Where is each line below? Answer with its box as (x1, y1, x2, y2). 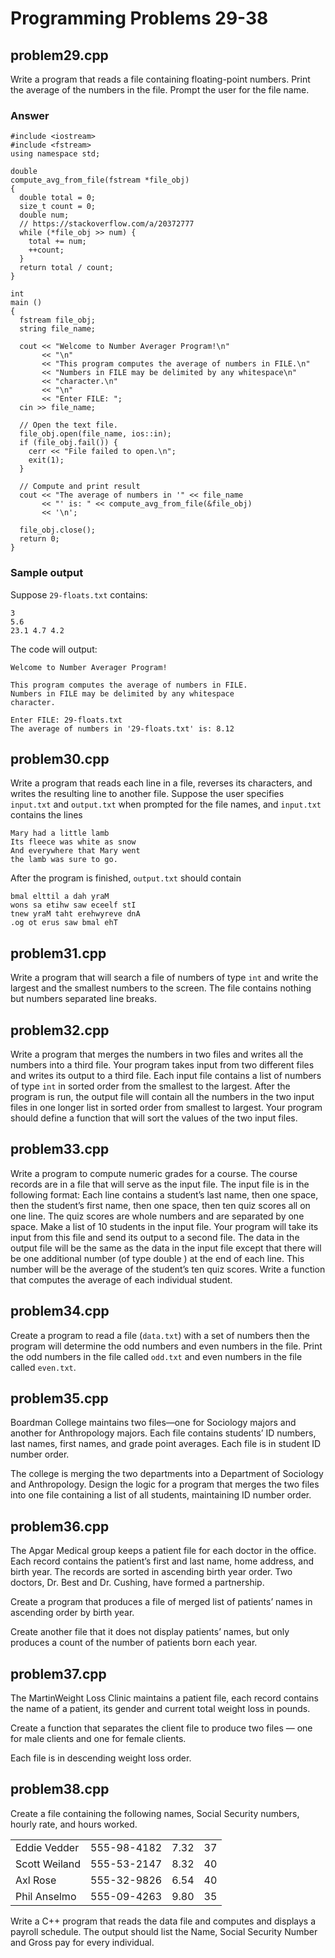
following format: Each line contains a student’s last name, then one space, (10, 1188, 319, 1201)
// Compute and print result (19, 482, 141, 492)
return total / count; (19, 263, 114, 273)
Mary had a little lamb (10, 828, 110, 839)
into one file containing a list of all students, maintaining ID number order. (10, 1489, 312, 1501)
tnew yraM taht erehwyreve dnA (10, 909, 141, 919)
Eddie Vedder (15, 1840, 80, 1854)
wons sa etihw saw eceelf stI (10, 900, 137, 911)
